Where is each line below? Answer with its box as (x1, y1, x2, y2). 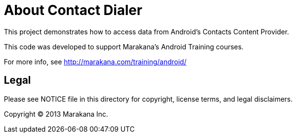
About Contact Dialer (4, 2, 143, 18)
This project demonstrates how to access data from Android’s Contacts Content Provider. (4, 27, 289, 36)
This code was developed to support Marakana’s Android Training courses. (4, 42, 244, 51)
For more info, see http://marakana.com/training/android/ (4, 57, 187, 66)
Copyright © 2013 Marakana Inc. (4, 109, 108, 118)
